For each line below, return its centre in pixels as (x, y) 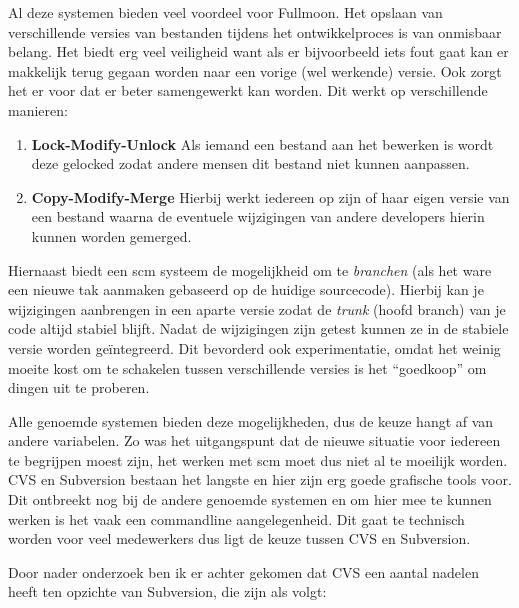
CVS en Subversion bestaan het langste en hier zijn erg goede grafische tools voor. (260, 479)
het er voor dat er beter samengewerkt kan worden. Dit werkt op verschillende (248, 90)
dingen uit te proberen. (79, 387)
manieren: (38, 109)
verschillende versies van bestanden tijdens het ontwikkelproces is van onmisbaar (255, 31)
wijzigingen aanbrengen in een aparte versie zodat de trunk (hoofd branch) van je (257, 308)
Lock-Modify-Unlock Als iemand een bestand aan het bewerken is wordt (262, 143)
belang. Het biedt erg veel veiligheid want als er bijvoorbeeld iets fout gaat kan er (258, 51)
